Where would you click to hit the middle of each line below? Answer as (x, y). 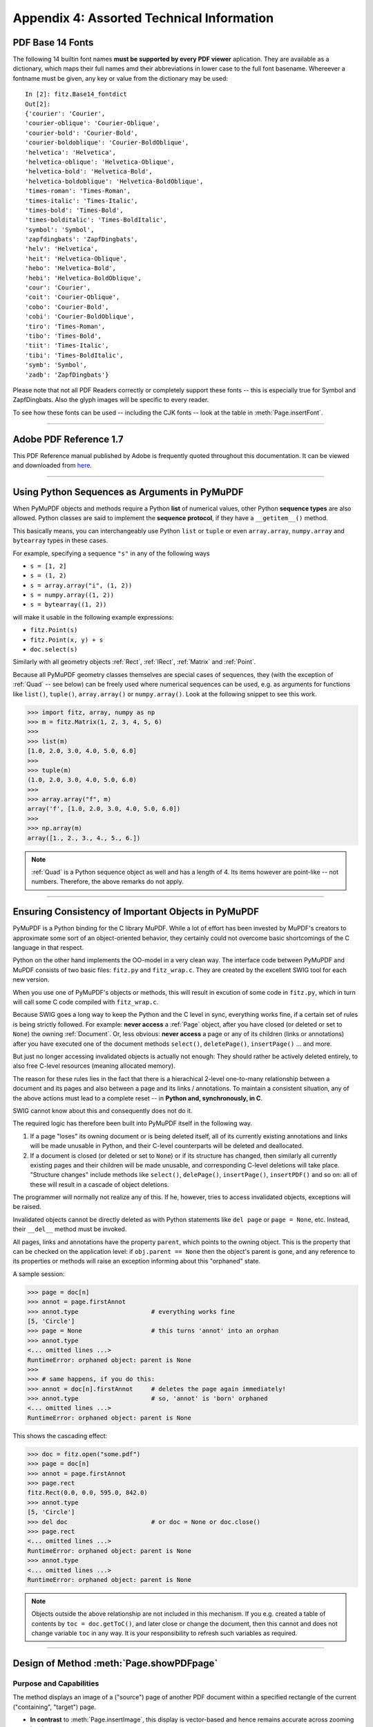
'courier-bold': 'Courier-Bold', (82, 133)
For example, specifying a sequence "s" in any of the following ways (111, 553)
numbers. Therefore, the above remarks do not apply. (108, 881)
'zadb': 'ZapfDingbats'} (67, 374)
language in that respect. (48, 948)
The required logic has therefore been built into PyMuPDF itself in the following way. (132, 1123)
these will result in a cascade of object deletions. (99, 1184)
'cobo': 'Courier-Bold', (67, 307)
